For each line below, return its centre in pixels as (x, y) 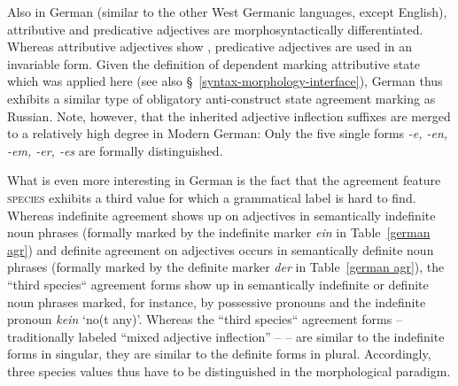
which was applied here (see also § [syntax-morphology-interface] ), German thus (225, 81)
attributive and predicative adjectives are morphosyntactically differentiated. (215, 29)
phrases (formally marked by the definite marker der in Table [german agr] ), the (226, 267)
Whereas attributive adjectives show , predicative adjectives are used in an (210, 46)
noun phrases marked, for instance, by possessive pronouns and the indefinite (217, 301)
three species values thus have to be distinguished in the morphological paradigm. (229, 371)
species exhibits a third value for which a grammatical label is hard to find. (212, 197)
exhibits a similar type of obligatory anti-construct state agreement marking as (221, 98)
